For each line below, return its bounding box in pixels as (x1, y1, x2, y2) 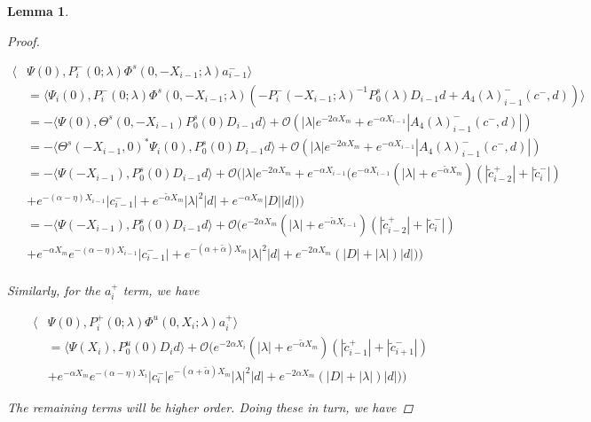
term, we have (122, 280, 200, 299)
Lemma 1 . (7, 2, 69, 20)
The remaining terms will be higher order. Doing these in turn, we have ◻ (7, 397, 414, 416)
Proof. (7, 31, 40, 50)
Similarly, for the (7, 280, 100, 299)
